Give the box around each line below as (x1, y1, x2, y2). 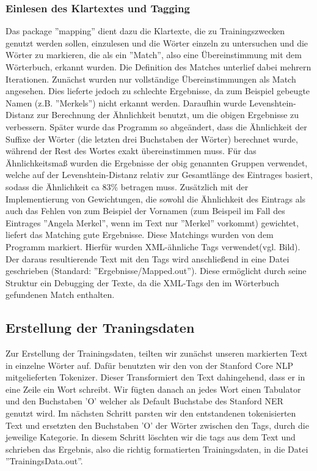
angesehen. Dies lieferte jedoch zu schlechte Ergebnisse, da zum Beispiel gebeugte (5, 84, 310, 97)
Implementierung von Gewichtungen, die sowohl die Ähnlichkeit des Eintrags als (5, 192, 306, 205)
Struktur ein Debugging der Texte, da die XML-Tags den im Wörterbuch (5, 276, 279, 289)
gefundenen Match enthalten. (5, 288, 115, 301)
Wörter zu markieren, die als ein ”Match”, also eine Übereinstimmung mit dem (5, 48, 302, 61)
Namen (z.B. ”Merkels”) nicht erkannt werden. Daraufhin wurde (5, 96, 247, 109)
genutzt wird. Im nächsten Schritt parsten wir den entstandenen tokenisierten (5, 407, 296, 420)
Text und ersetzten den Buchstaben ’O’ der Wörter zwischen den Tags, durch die (5, 418, 309, 431)
